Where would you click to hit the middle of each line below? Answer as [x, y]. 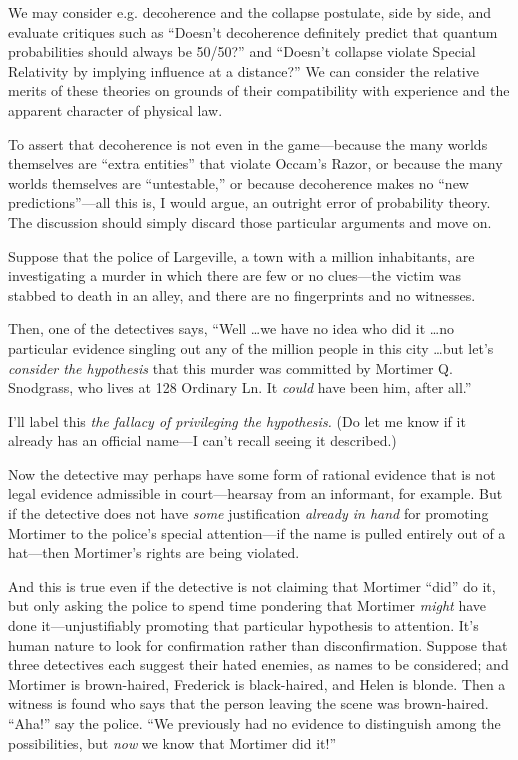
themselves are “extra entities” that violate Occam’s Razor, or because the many [255, 163]
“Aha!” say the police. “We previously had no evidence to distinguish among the [254, 723]
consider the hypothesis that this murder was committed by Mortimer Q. [230, 367]
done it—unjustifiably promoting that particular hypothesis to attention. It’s [243, 625]
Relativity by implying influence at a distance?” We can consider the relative [243, 70]
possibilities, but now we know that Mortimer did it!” [172, 742]
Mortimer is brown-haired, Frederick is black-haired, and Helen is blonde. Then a [257, 683]
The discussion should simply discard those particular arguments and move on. [250, 221]
